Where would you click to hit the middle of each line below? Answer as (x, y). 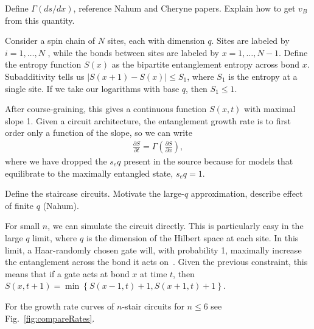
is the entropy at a (263, 76)
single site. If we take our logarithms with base (92, 88)
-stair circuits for (153, 306)
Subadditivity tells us (45, 76)
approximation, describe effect (247, 193)
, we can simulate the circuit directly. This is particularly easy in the (176, 226)
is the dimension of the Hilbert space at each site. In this (192, 237)
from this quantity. (40, 20)
